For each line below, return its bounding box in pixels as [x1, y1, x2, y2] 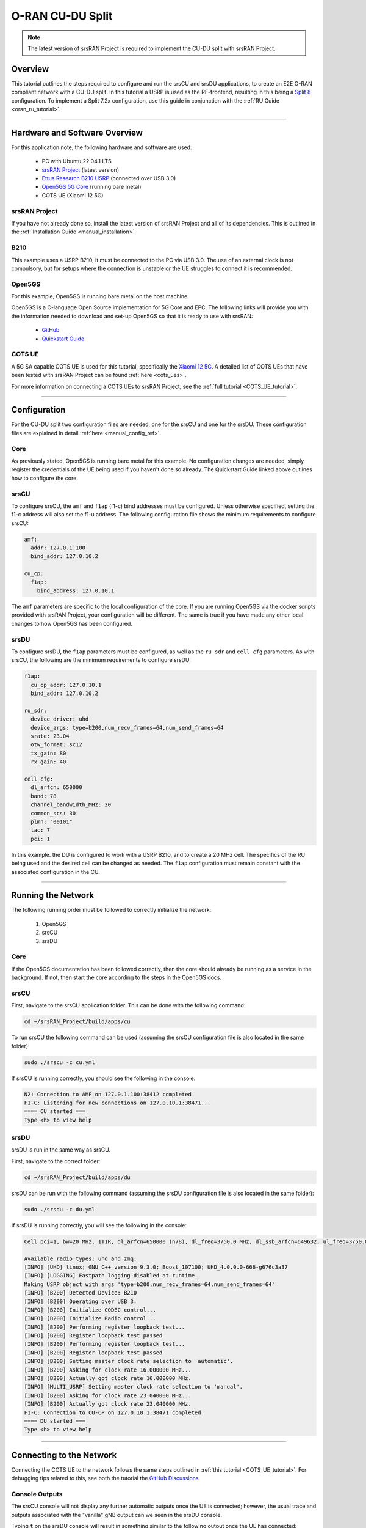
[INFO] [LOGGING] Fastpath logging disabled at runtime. [24, 1272, 198, 1279]
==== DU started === [24, 1417, 85, 1424]
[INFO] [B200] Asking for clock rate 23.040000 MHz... [24, 1392, 192, 1399]
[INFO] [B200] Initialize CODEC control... [24, 1306, 157, 1313]
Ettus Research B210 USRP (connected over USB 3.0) [41, 175, 176, 182]
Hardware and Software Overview [11, 127, 143, 138]
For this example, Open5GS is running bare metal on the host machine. [11, 293, 189, 300]
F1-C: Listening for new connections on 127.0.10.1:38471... [24, 1099, 211, 1106]
